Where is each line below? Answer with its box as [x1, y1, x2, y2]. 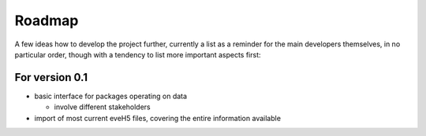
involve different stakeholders [54, 102, 151, 112]
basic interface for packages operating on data [34, 91, 188, 101]
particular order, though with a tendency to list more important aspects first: [14, 50, 261, 59]
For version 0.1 [14, 71, 88, 84]
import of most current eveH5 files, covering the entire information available [34, 113, 282, 123]
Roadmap [14, 12, 79, 29]
